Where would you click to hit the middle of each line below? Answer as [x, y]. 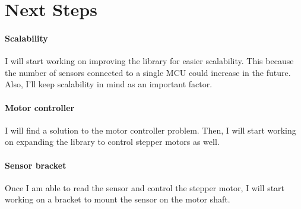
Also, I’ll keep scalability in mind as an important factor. [109, 84]
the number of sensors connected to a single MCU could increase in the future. [148, 72]
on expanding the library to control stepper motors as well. [112, 142]
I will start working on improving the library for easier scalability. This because [149, 61]
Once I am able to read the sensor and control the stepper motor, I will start [145, 187]
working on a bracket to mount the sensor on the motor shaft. [118, 199]
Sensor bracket [36, 165]
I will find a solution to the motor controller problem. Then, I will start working [150, 130]
